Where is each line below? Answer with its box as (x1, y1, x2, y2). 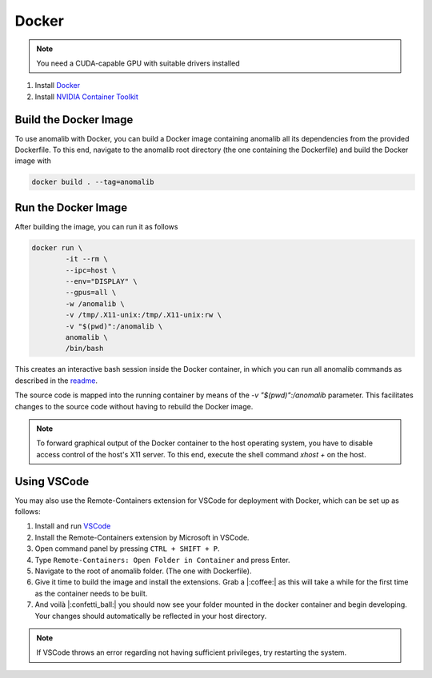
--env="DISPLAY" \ (65, 277, 138, 286)
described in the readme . (14, 376, 98, 385)
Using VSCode (14, 474, 90, 488)
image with (14, 156, 51, 166)
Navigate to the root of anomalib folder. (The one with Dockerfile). (34, 566, 252, 576)
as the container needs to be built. (34, 588, 148, 598)
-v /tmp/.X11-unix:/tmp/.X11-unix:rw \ (65, 310, 222, 320)
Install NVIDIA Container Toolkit (34, 92, 139, 102)
